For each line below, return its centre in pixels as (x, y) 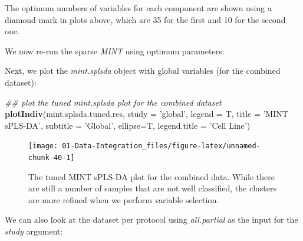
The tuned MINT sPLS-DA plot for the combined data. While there (152, 176)
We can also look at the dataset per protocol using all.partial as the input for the (151, 219)
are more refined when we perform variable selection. (124, 199)
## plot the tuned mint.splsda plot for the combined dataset (113, 102)
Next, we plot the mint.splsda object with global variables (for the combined (143, 71)
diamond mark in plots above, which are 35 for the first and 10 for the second (145, 19)
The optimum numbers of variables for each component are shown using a (138, 8)
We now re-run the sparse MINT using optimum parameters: (115, 51)
